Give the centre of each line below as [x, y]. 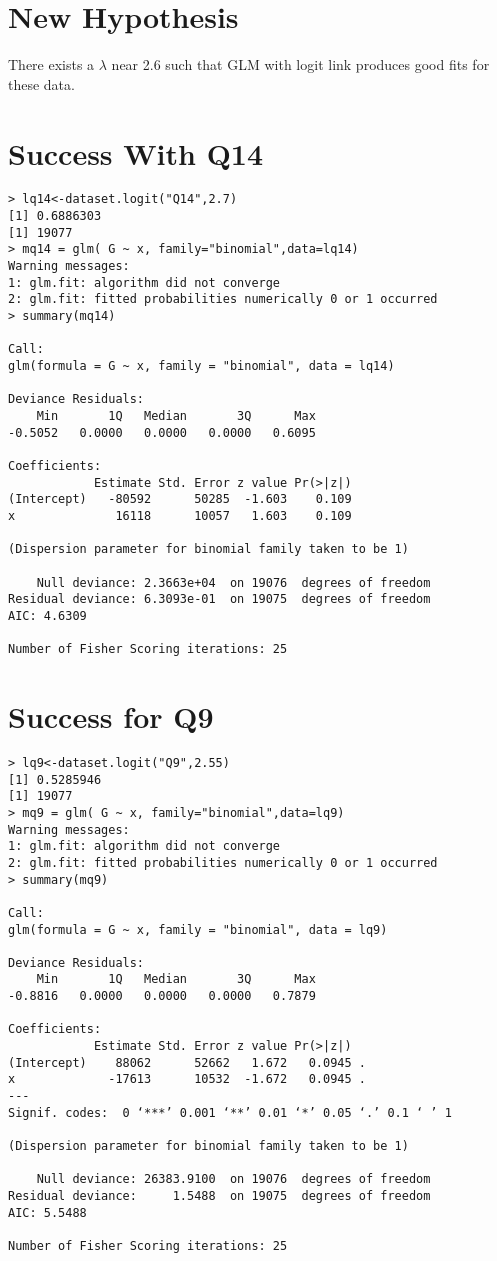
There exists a [51, 64]
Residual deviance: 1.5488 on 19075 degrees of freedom [219, 1196]
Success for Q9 [111, 716]
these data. [41, 83]
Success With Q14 [136, 152]
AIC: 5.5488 [47, 1212]
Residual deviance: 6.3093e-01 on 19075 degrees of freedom [219, 599]
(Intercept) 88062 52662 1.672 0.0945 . [187, 1062]
